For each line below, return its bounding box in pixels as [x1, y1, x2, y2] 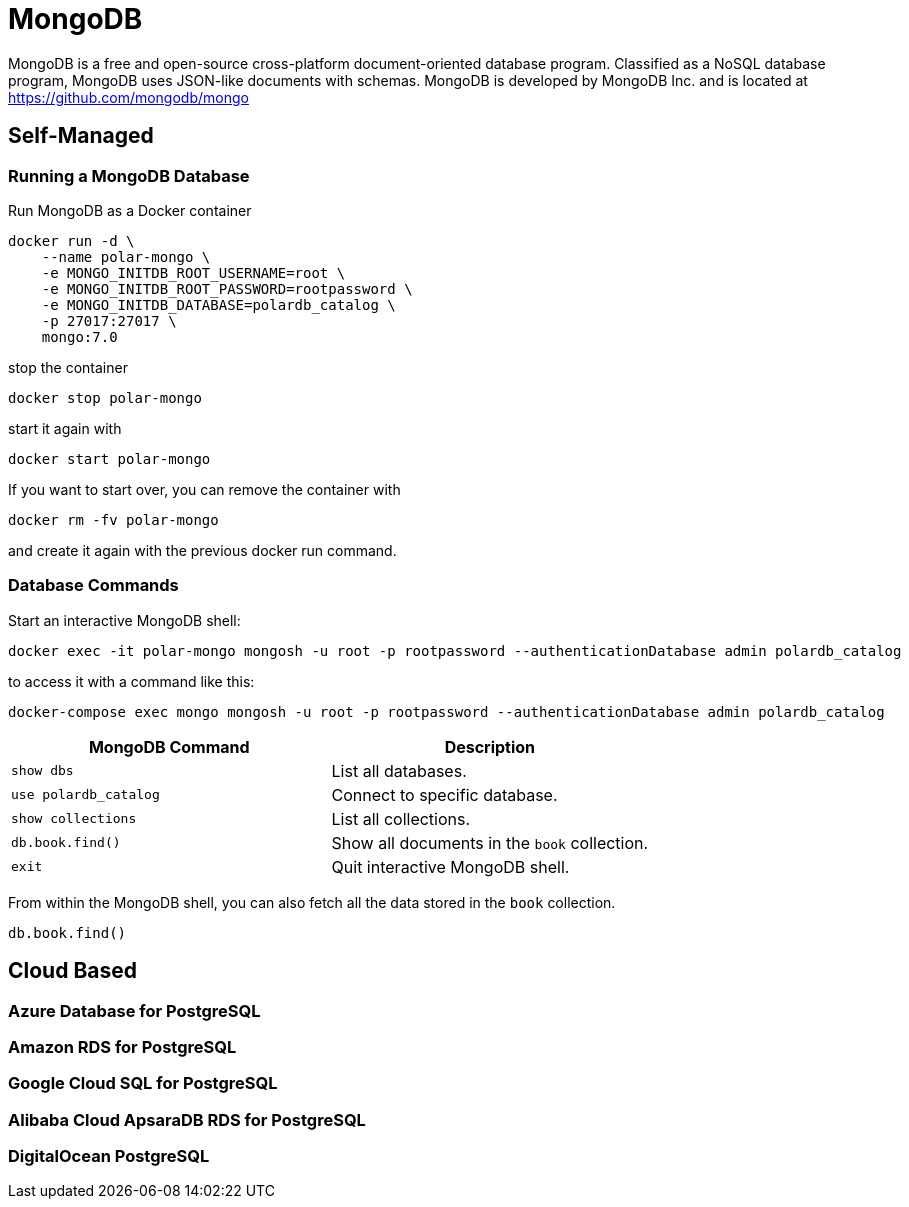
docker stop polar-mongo [8, 389, 202, 406]
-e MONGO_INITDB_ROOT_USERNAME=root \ [41, 264, 346, 281]
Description [444, 736, 536, 757]
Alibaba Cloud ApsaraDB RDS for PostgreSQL [8, 1109, 366, 1130]
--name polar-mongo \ [41, 248, 211, 265]
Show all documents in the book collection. [331, 832, 649, 853]
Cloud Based [8, 958, 137, 984]
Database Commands [8, 575, 179, 596]
